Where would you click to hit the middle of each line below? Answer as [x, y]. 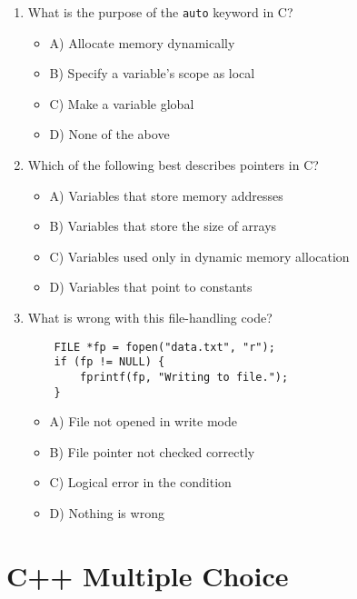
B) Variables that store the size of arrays [163, 226]
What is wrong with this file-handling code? [150, 317]
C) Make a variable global [122, 103]
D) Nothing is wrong [107, 513]
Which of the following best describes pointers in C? [173, 165]
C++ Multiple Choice [148, 575]
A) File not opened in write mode [143, 421]
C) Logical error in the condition [140, 482]
